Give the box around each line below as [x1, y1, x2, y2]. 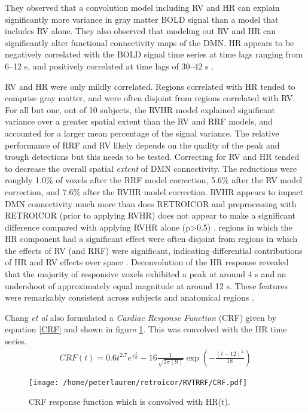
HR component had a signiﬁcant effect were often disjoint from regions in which [5, 232, 298, 245]
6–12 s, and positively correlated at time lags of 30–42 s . [5, 59, 214, 72]
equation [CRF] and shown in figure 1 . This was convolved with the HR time [5, 323, 287, 335]
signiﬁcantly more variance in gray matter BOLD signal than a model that [5, 13, 279, 25]
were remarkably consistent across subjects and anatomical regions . [5, 291, 254, 304]
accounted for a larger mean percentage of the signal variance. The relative [5, 126, 279, 139]
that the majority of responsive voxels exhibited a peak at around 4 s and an [5, 268, 286, 280]
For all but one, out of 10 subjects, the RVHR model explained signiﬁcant [5, 103, 275, 116]
